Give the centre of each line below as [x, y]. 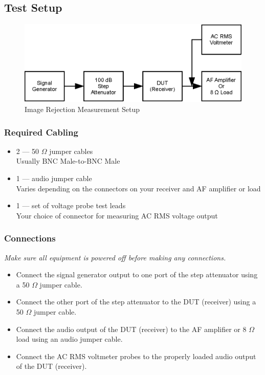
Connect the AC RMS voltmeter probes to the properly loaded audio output [136, 356]
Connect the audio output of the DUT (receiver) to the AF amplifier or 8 [131, 329]
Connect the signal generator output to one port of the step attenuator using [137, 274]
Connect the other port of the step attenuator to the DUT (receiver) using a [136, 302]
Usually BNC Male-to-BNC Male [68, 161]
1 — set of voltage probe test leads [71, 205]
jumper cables [71, 151]
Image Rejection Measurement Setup [82, 109]
